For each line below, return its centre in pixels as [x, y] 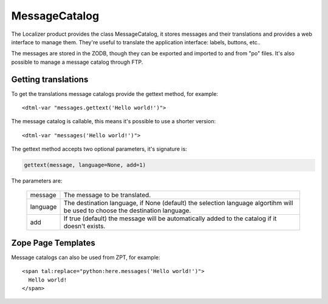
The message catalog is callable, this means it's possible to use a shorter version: [113, 121]
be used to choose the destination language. [127, 211]
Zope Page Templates [53, 243]
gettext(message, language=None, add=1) [85, 165]
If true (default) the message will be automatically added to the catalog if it [170, 218]
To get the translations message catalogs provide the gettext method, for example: [115, 93]
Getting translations [50, 79]
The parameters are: [37, 181]
